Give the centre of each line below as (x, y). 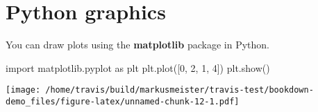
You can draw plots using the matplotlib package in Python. (137, 45)
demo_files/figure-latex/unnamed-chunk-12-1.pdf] (123, 101)
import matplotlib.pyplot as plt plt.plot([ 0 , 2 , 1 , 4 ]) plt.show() (138, 67)
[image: (23, 90)
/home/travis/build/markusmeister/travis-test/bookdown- (179, 90)
